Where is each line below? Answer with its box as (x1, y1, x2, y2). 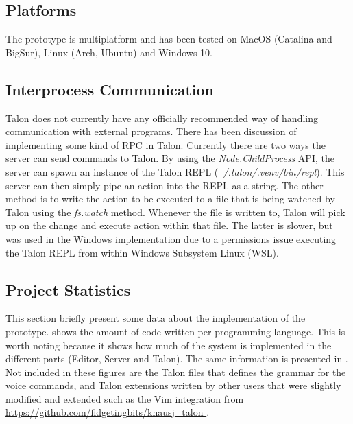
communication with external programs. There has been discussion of (5, 124, 297, 139)
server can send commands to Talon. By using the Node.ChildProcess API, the (5, 151, 334, 165)
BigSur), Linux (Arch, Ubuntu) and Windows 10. (5, 45, 212, 59)
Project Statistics (5, 279, 131, 300)
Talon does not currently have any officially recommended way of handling (5, 110, 318, 125)
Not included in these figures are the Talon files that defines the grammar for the (5, 364, 346, 379)
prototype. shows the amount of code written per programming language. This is (5, 324, 345, 338)
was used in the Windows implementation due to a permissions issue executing (5, 231, 337, 246)
